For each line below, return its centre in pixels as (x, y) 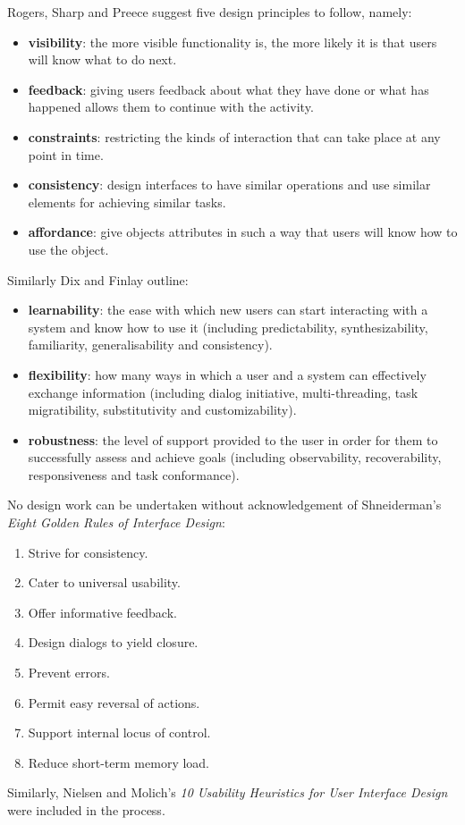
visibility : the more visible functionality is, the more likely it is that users (232, 42)
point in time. (66, 154)
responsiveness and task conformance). (134, 474)
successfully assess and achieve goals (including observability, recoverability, (235, 457)
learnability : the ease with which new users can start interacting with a (228, 310)
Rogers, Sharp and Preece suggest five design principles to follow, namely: (210, 12)
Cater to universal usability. (104, 582)
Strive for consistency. (88, 552)
